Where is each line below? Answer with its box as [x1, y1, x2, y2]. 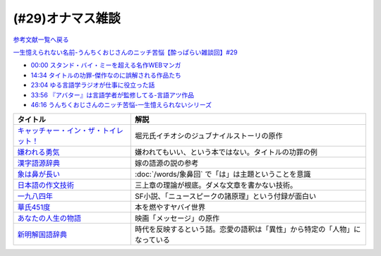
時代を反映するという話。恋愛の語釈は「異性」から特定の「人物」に [134, 224, 361, 234]
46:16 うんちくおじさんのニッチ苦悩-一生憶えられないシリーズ [30, 100, 212, 109]
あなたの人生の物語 [17, 214, 81, 224]
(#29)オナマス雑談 [13, 11, 121, 26]
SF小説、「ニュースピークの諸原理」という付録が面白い [134, 191, 317, 201]
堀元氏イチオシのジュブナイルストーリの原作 [134, 131, 283, 141]
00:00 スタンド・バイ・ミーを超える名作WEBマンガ [30, 61, 181, 70]
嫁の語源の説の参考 [134, 159, 199, 169]
